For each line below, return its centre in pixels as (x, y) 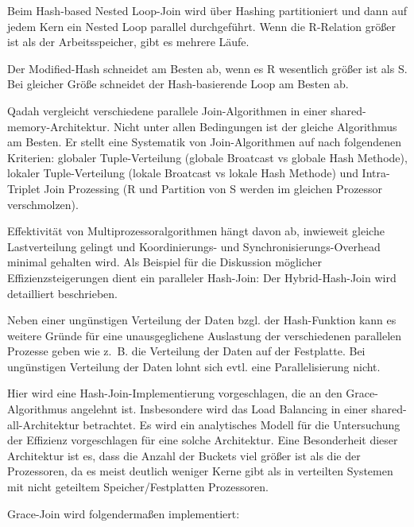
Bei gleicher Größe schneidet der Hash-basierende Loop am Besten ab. (178, 84)
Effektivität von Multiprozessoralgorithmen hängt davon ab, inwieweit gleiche (196, 231)
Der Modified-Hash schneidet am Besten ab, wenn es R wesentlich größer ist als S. (207, 68)
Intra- (376, 173)
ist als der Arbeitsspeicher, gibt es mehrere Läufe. (128, 42)
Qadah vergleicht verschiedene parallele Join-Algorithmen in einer (167, 110)
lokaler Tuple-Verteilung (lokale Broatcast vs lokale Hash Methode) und (183, 173)
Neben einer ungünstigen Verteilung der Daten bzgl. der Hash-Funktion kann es (202, 320)
